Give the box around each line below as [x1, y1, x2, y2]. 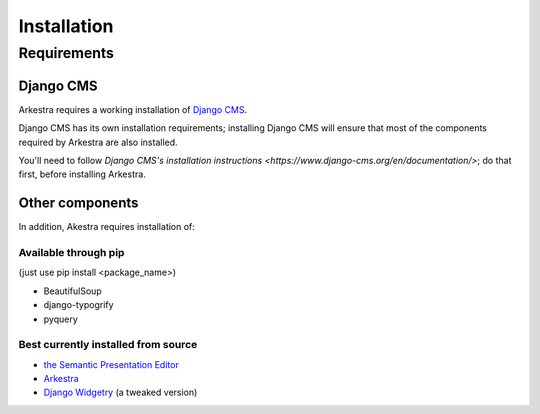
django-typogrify [43, 299, 114, 311]
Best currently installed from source [18, 338, 198, 352]
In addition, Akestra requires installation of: [18, 221, 195, 233]
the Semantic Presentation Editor [43, 358, 179, 370]
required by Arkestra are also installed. [18, 136, 179, 148]
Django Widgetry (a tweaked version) [43, 386, 198, 399]
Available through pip [18, 245, 125, 259]
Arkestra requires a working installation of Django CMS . [18, 103, 248, 115]
